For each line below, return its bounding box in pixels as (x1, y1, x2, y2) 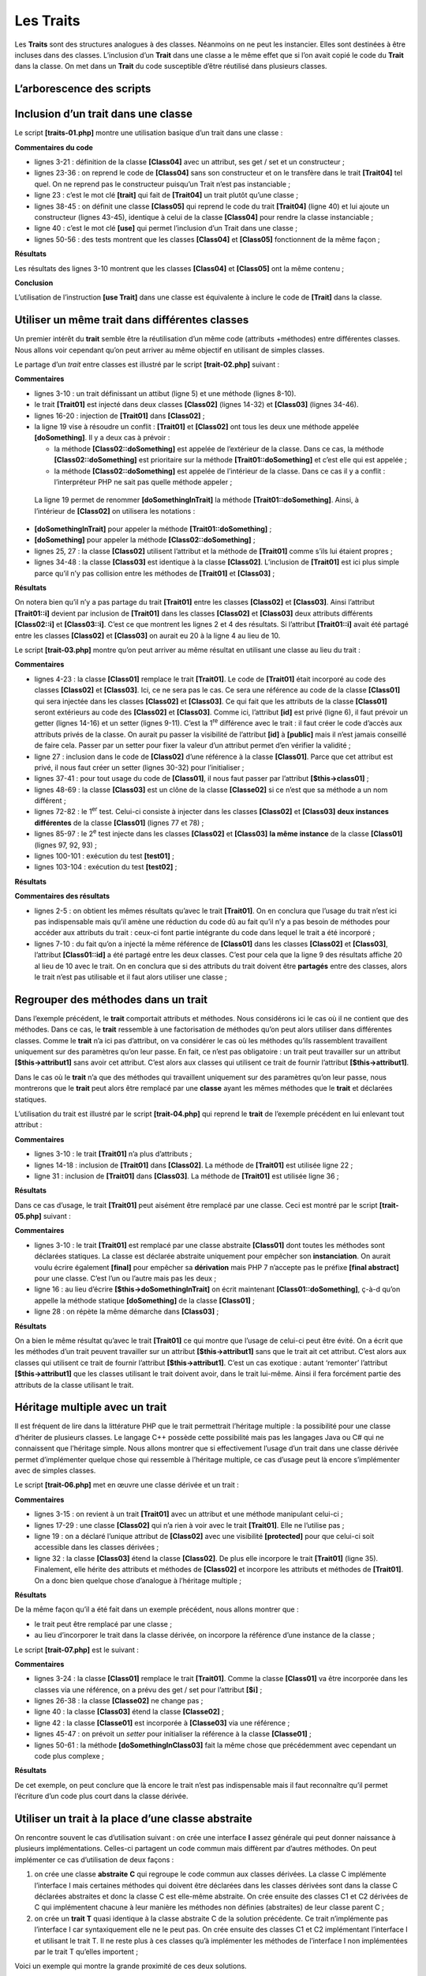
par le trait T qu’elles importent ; (34, 1947, 138, 1956)
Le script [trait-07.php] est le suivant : (14, 1645, 140, 1654)
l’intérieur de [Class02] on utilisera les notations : (34, 506, 196, 515)
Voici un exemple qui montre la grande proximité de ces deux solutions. (14, 1961, 248, 1971)
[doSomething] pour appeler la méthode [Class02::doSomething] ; (34, 535, 256, 545)
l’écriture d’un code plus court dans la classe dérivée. (14, 1791, 189, 1801)
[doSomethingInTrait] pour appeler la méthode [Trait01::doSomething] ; (34, 524, 272, 534)
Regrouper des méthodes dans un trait (14, 993, 208, 1006)
